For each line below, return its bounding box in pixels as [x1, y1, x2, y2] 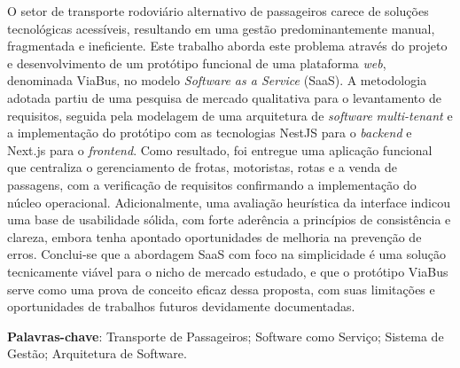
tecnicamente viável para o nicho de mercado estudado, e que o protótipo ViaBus [7, 262, 448, 280]
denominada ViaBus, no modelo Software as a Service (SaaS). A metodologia [7, 71, 427, 90]
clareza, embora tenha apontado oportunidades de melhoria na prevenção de [7, 227, 422, 246]
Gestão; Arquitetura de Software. [7, 344, 187, 363]
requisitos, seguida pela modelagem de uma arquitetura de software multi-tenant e [7, 106, 453, 124]
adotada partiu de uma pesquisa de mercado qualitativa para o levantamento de [7, 88, 441, 106]
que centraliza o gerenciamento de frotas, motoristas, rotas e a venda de [7, 158, 397, 176]
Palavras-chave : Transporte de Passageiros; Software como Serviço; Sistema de [7, 326, 444, 345]
